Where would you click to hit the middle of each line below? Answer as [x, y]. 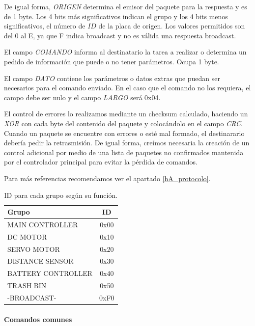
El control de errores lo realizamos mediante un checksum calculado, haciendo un [126, 114]
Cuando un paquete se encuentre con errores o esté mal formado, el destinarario [124, 133]
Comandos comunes [38, 319]
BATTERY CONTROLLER [50, 273]
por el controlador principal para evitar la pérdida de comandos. [101, 162]
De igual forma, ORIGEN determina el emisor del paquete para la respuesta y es [126, 6]
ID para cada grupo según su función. [61, 195]
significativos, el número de [45, 26]
